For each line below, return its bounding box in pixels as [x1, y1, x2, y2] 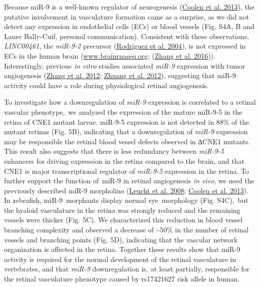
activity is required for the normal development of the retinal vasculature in [4, 253, 236, 264]
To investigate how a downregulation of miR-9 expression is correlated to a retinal [4, 97, 256, 107]
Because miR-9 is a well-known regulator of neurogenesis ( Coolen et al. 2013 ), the [4, 2, 254, 12]
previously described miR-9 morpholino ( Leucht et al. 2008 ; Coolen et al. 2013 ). [4, 185, 249, 195]
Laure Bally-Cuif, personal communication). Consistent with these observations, [4, 31, 249, 41]
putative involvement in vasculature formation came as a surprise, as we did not [4, 11, 249, 22]
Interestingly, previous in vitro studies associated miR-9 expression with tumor [4, 60, 245, 71]
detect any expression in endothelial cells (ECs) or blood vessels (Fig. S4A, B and [4, 21, 254, 32]
